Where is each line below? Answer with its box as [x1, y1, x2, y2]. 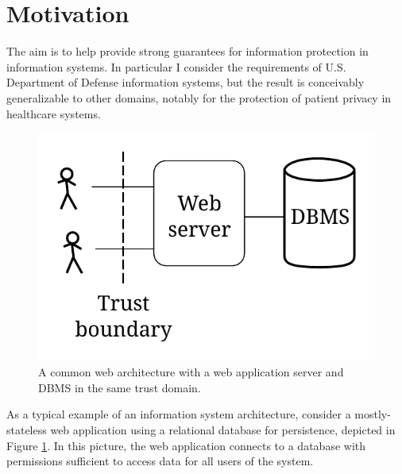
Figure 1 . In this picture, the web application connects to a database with [6, 437, 366, 453]
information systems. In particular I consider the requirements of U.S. [6, 58, 346, 75]
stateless [6, 421, 47, 437]
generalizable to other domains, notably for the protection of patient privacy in [6, 89, 392, 106]
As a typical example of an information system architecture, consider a [6, 406, 351, 422]
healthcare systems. [6, 105, 101, 121]
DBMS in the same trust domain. [38, 379, 201, 395]
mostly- [354, 406, 391, 422]
